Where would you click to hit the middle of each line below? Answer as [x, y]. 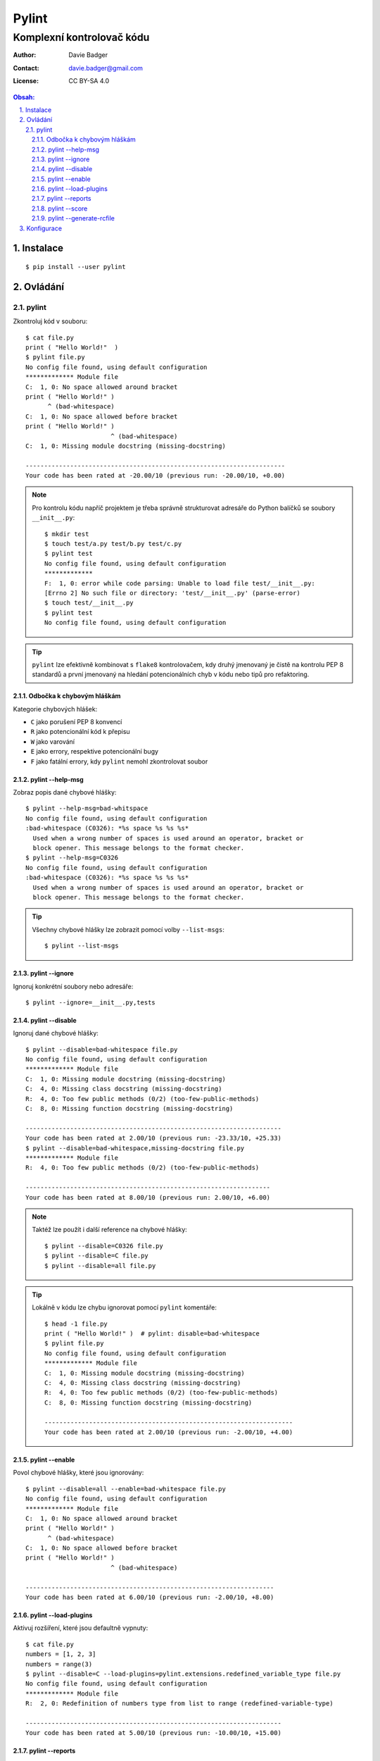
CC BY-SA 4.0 [89, 81]
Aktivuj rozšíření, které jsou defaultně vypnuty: [81, 1628]
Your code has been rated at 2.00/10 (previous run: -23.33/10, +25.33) [153, 1138]
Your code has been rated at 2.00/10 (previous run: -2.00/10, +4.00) [169, 1432]
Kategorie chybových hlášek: [55, 709]
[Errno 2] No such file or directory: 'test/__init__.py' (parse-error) [172, 593]
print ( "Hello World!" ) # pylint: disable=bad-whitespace [152, 1334]
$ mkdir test [67, 534]
